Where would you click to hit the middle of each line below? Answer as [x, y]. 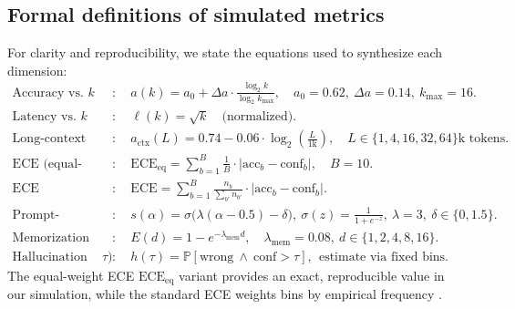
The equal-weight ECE [71, 275]
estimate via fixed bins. [383, 257]
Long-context [49, 139]
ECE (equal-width [47, 164]
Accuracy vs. [48, 93]
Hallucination [50, 257]
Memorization [51, 237]
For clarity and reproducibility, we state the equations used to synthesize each [225, 52]
